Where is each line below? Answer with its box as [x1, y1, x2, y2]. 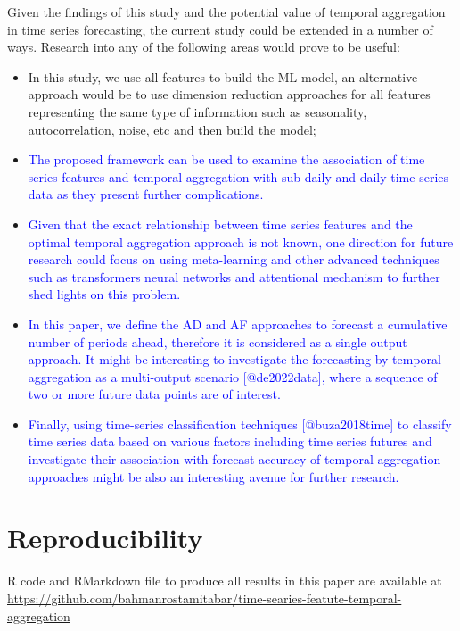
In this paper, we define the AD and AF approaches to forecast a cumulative [28, 314, 448, 333]
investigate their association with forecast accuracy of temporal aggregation [28, 450, 441, 469]
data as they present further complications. [28, 185, 264, 203]
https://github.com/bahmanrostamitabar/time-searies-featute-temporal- [7, 588, 402, 607]
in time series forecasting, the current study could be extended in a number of [7, 20, 433, 38]
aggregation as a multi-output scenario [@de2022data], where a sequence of [28, 367, 438, 386]
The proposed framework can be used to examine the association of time [28, 150, 425, 169]
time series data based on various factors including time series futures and [28, 432, 432, 451]
